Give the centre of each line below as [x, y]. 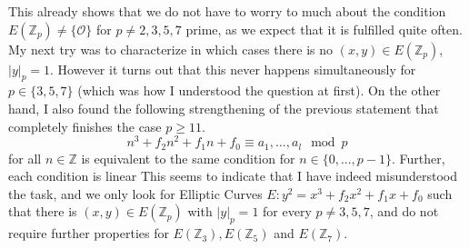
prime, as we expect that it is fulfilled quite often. [324, 29]
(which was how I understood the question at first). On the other [259, 90]
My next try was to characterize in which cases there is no [171, 49]
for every [287, 211]
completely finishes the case [85, 126]
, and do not [404, 211]
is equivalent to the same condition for [188, 158]
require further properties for [89, 233]
